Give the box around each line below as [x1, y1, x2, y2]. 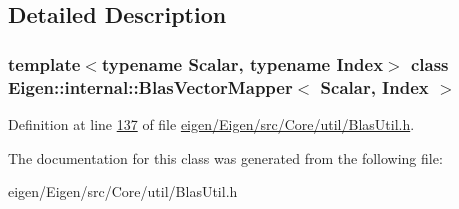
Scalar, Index [320, 74, 429, 99]
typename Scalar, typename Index [101, 51, 384, 76]
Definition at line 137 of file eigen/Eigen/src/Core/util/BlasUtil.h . [8, 113, 415, 134]
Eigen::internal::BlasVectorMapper [8, 74, 293, 99]
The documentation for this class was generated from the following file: [8, 147, 443, 168]
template [8, 51, 81, 76]
